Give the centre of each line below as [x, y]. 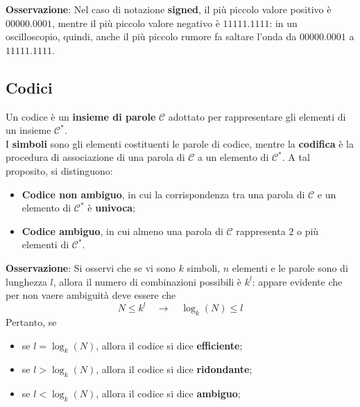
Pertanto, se [31, 322]
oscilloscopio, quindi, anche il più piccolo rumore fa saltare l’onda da [151, 36]
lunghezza [26, 281]
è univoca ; [112, 208]
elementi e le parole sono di [290, 267]
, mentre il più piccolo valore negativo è [136, 23]
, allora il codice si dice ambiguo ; [168, 393]
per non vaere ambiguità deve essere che [91, 295]
